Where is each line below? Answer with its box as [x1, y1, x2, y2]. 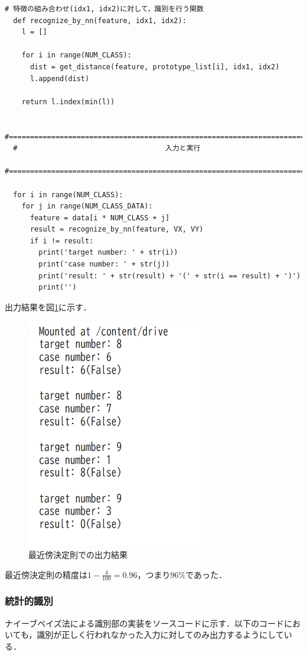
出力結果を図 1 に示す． [5, 300, 92, 313]
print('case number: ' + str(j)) [38, 260, 170, 269]
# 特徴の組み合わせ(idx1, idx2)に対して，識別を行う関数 [5, 5, 204, 13]
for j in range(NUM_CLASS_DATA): [21, 202, 153, 211]
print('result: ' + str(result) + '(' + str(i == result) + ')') [38, 271, 301, 280]
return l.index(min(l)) [21, 97, 115, 106]
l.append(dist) [30, 74, 90, 83]
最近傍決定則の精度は [5, 568, 87, 580]
